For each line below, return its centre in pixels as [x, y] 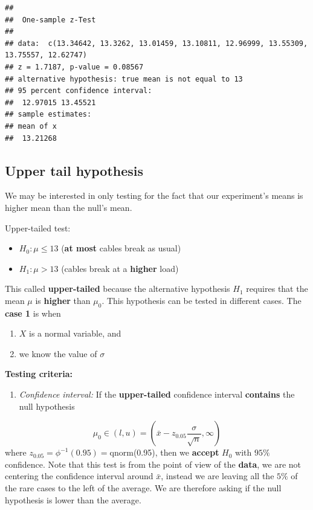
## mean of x [31, 126]
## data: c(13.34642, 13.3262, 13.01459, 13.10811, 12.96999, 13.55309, [156, 43]
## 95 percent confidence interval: [79, 91]
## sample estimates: [48, 115]
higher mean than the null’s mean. [69, 207]
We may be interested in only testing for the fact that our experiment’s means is [154, 195]
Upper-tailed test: [38, 228]
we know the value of [58, 353]
